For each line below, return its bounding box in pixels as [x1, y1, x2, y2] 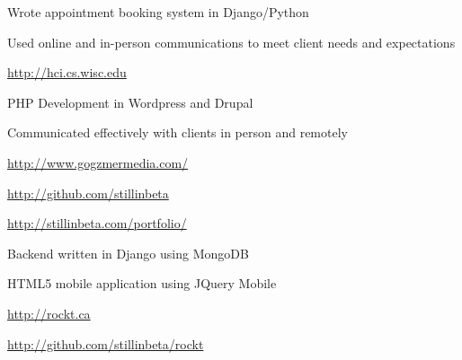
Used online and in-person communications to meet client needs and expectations [7, 32, 456, 51]
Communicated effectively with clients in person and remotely [7, 123, 348, 142]
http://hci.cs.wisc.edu [7, 63, 127, 82]
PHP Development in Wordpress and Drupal [7, 92, 253, 111]
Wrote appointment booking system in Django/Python [7, 3, 309, 21]
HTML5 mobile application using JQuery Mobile [7, 274, 277, 293]
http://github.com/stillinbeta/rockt [7, 334, 204, 353]
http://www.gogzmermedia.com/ [7, 153, 189, 171]
